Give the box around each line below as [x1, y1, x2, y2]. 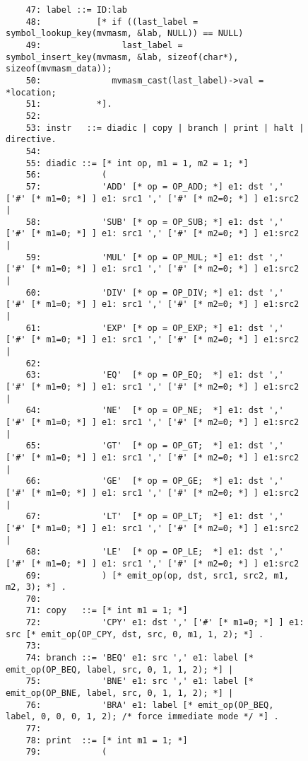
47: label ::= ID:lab [25, 5, 127, 15]
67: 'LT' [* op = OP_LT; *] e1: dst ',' [25, 511, 284, 522]
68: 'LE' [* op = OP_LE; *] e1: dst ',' [25, 547, 284, 557]
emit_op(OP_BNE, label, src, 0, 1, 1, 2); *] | [6, 688, 234, 699]
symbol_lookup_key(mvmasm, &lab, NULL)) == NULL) [6, 28, 244, 39]
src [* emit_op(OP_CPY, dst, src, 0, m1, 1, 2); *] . [6, 629, 264, 639]
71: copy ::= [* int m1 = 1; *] [25, 605, 188, 616]
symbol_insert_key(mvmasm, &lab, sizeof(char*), [6, 52, 239, 62]
